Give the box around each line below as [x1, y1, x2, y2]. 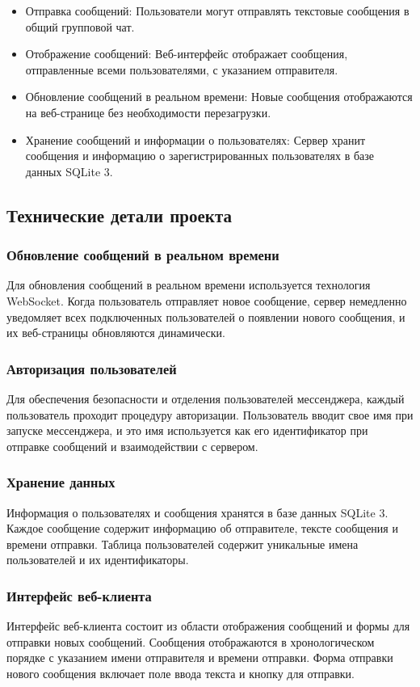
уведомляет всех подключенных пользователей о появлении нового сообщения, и [6, 308, 405, 325]
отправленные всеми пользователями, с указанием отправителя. [25, 61, 338, 78]
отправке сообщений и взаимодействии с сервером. [6, 437, 258, 454]
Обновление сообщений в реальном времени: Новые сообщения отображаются [25, 88, 413, 105]
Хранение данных [6, 472, 115, 492]
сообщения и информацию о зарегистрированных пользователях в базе [25, 147, 375, 164]
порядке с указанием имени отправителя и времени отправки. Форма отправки [6, 649, 393, 666]
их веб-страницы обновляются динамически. [6, 324, 225, 341]
